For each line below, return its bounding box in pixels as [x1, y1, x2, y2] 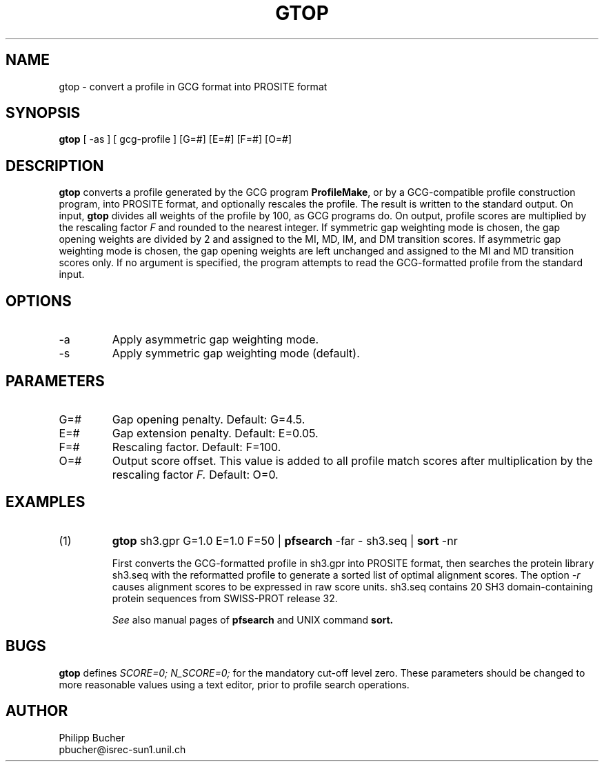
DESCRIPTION [6, 157, 104, 175]
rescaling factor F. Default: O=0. [112, 467, 279, 481]
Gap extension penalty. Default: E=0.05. [112, 426, 319, 440]
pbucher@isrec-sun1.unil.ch [59, 743, 186, 755]
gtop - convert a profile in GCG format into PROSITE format [59, 80, 328, 92]
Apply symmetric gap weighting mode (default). [112, 346, 360, 361]
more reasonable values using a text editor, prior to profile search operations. [59, 678, 410, 690]
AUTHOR [6, 702, 68, 720]
